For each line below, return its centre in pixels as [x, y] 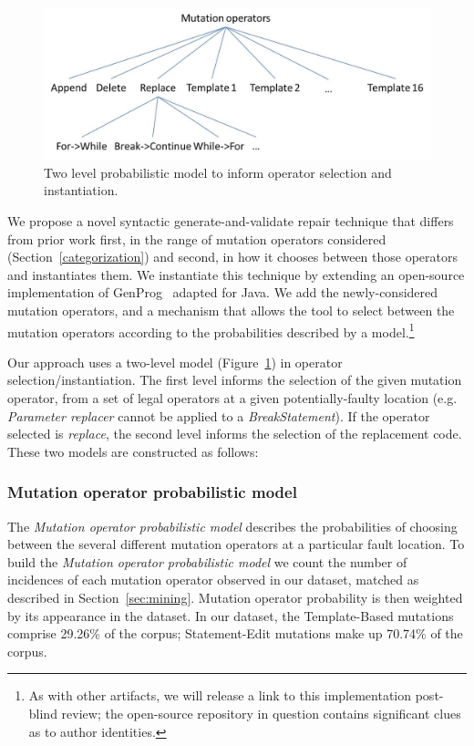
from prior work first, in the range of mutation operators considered [197, 238]
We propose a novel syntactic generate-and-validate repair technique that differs [231, 221]
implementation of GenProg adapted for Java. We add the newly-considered [223, 292]
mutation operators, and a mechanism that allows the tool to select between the [231, 311]
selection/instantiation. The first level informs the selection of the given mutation [235, 380]
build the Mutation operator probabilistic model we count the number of [207, 561]
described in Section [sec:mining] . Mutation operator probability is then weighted [235, 598]
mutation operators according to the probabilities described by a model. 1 [211, 330]
